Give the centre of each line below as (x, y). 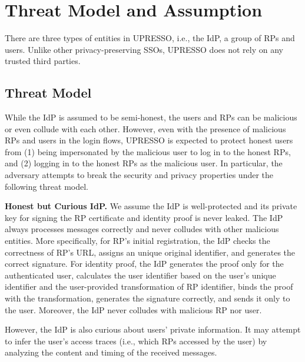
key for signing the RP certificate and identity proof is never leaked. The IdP (144, 217)
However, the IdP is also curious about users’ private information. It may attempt (153, 329)
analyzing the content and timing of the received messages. (111, 352)
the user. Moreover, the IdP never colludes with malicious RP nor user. (133, 309)
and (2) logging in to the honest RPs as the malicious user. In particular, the (144, 163)
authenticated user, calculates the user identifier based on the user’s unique (140, 275)
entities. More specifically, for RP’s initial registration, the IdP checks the (137, 241)
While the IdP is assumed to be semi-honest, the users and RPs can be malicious (151, 117)
